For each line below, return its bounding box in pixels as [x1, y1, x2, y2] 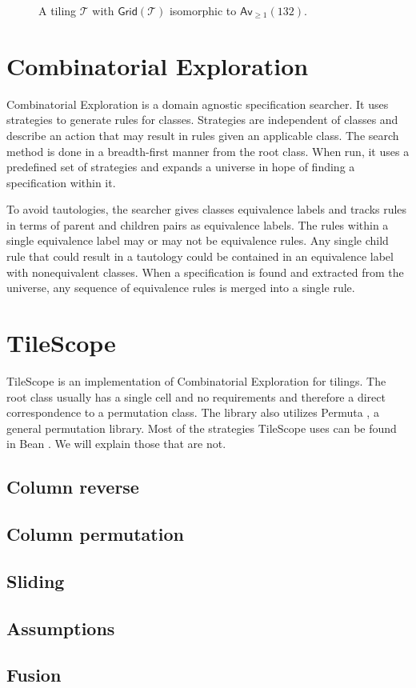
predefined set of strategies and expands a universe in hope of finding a [6, 158, 355, 175]
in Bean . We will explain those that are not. [6, 435, 226, 452]
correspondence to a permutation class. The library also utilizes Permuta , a [6, 404, 379, 421]
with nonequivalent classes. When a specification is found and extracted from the [6, 263, 404, 280]
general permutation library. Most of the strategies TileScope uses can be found [6, 419, 397, 436]
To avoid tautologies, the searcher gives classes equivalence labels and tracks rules [6, 201, 407, 218]
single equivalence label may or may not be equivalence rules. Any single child [6, 232, 389, 249]
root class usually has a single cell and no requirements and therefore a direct [6, 388, 386, 405]
